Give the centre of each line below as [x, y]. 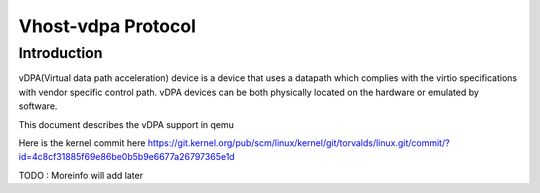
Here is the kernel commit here [82, 142]
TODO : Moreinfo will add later [81, 175]
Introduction [60, 53]
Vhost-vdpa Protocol [107, 26]
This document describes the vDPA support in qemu [126, 124]
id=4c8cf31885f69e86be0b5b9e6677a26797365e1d [126, 157]
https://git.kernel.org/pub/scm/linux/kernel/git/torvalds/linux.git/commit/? [298, 142]
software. [38, 106]
